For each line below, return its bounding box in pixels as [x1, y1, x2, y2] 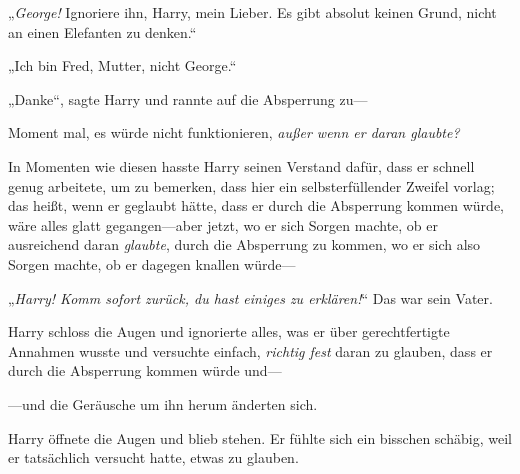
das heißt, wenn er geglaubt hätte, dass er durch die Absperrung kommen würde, [8, 195, 504, 216]
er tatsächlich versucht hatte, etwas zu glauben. [8, 447, 299, 468]
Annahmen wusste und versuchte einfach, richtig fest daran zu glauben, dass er [8, 340, 493, 361]
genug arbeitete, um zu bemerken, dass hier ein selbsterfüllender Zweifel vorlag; [8, 175, 495, 196]
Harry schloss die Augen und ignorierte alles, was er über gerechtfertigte [8, 321, 450, 342]
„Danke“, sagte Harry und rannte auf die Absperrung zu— [8, 88, 368, 109]
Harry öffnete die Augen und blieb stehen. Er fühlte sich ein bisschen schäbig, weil [8, 427, 512, 448]
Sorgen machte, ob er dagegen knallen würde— [8, 253, 296, 274]
